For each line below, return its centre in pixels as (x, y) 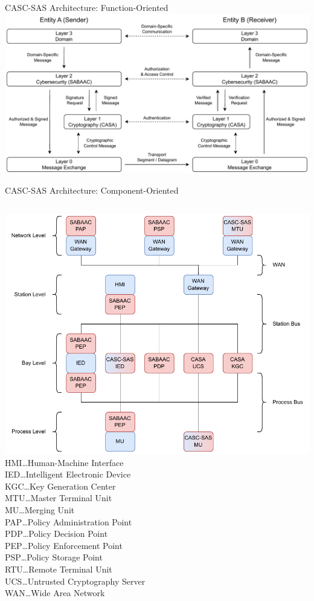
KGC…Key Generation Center (60, 486)
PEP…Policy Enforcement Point (64, 545)
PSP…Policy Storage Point (54, 557)
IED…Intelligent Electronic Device (68, 474)
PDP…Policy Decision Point (56, 534)
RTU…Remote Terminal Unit (59, 569)
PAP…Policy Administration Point (69, 521)
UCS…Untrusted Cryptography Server (75, 581)
